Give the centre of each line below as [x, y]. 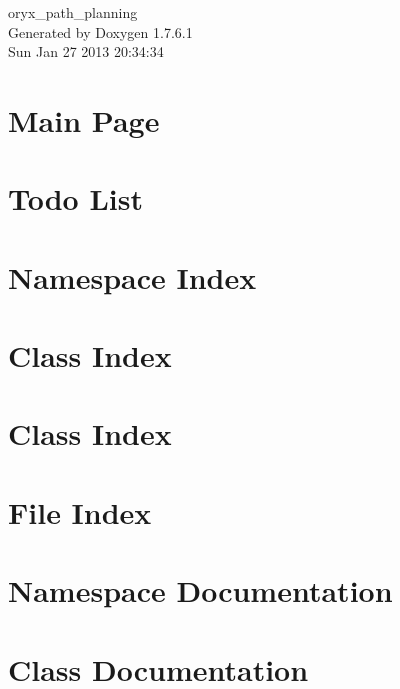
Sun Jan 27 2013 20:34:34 [86, 51]
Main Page [84, 119]
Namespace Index [132, 276]
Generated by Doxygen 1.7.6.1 [100, 31]
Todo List [75, 198]
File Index [80, 511]
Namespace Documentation [200, 590]
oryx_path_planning [73, 12]
